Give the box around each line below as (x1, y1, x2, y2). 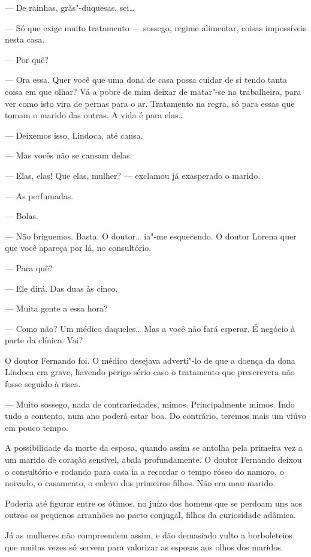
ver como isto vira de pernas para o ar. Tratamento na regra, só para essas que (5, 97, 295, 109)
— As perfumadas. (5, 189, 74, 202)
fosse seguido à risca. (5, 378, 81, 390)
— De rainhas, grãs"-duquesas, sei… (5, 1, 135, 13)
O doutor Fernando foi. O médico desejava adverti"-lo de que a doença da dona (5, 354, 295, 366)
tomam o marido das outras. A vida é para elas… (5, 109, 185, 121)
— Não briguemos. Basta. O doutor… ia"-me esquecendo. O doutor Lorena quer (5, 229, 297, 242)
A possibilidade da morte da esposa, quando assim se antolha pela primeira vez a (5, 441, 303, 454)
